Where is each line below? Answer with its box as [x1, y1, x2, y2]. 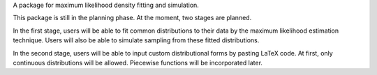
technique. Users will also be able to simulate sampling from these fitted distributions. [13, 36, 260, 44]
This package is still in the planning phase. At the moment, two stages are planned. [13, 14, 252, 22]
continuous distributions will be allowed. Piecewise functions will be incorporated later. [13, 58, 263, 67]
